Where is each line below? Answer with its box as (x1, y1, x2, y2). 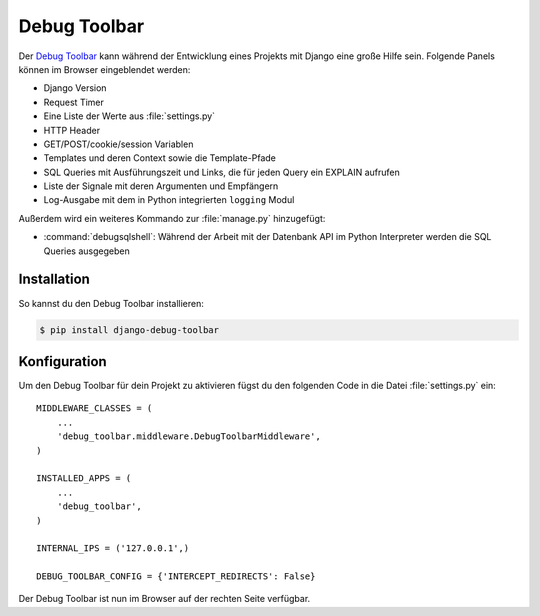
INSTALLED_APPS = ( (36, 473, 132, 484)
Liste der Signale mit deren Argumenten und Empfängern (43, 180, 279, 192)
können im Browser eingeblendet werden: (18, 63, 191, 75)
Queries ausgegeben (43, 245, 130, 257)
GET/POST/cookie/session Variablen (43, 138, 194, 150)
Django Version (43, 82, 107, 94)
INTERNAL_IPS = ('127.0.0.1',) (36, 543, 190, 554)
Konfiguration (18, 353, 107, 370)
